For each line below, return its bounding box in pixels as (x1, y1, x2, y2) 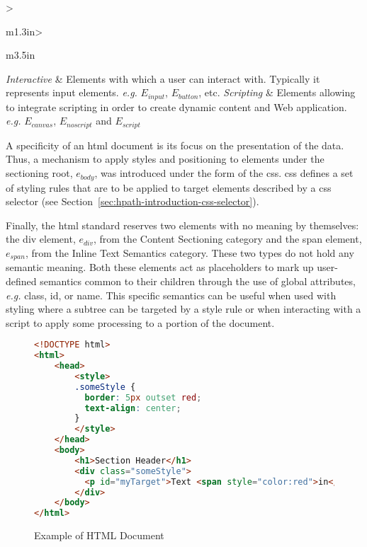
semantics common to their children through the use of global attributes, (40, 273, 356, 288)
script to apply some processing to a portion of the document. (6, 315, 275, 330)
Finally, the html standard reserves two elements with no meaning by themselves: (6, 217, 359, 232)
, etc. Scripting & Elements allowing (198, 85, 356, 100)
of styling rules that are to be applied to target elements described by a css (6, 180, 332, 195)
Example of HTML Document (34, 528, 164, 543)
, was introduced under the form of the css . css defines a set (94, 166, 354, 180)
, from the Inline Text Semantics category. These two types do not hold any (25, 245, 354, 260)
